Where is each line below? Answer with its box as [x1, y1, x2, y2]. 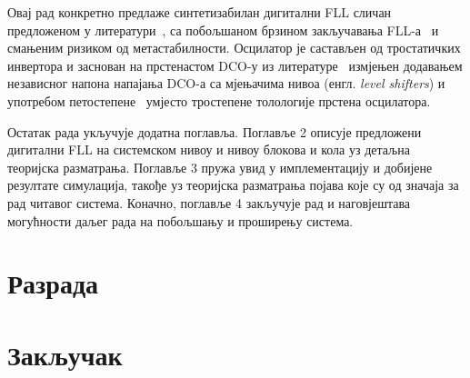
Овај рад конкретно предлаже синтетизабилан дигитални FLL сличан [7, 3, 392, 21]
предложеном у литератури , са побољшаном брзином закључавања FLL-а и [7, 20, 439, 39]
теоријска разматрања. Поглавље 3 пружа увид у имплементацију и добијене [7, 157, 433, 176]
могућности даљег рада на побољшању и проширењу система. [7, 211, 354, 230]
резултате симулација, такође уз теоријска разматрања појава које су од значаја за [7, 175, 459, 194]
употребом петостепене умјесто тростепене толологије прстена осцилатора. [7, 91, 431, 110]
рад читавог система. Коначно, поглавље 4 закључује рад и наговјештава [7, 193, 411, 212]
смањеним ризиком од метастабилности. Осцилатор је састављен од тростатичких [7, 38, 461, 57]
